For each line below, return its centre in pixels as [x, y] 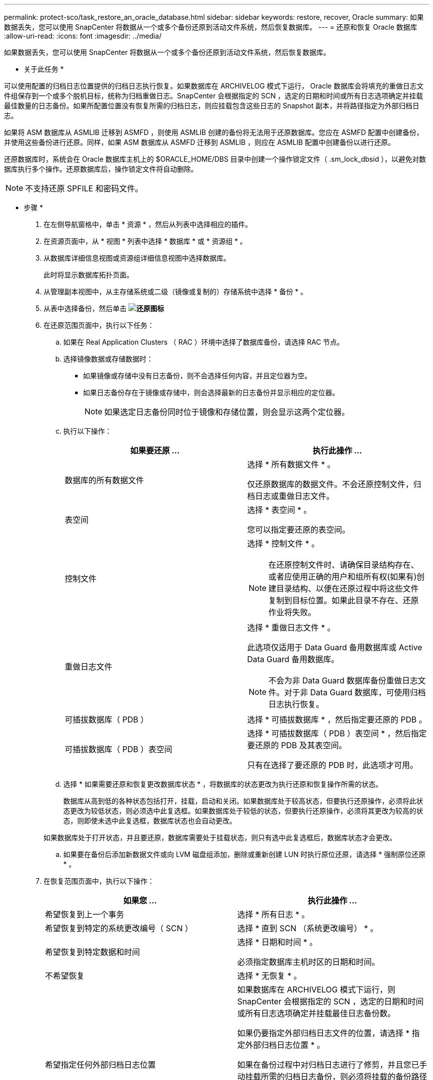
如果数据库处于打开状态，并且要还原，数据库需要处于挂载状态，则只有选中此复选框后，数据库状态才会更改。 [220, 837]
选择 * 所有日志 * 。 [274, 914]
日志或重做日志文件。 [295, 496]
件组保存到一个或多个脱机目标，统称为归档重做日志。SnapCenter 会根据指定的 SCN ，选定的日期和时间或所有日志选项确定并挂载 [214, 96]
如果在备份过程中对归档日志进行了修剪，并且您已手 [332, 1065]
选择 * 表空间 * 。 [280, 510]
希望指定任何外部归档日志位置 [101, 1065]
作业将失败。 [292, 612]
